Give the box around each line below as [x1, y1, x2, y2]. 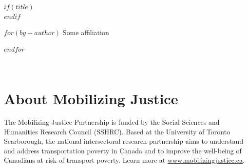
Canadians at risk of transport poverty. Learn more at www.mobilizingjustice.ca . [4, 155, 245, 165]
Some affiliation [62, 27, 109, 37]
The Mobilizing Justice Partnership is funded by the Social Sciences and [4, 117, 220, 127]
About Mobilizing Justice [4, 89, 178, 109]
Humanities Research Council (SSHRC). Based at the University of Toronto [4, 126, 230, 136]
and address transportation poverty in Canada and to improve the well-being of [4, 145, 242, 155]
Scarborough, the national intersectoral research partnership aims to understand [4, 136, 244, 146]
